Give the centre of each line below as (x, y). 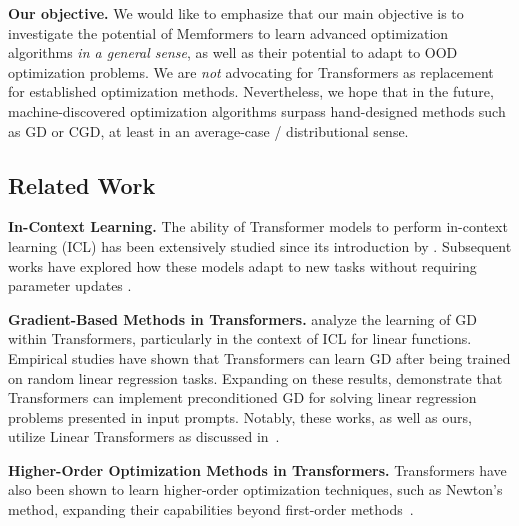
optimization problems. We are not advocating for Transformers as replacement (251, 71)
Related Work (82, 184)
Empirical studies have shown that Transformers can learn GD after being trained (259, 357)
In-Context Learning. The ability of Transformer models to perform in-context (258, 226)
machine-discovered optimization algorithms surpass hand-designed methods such (257, 110)
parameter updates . (70, 285)
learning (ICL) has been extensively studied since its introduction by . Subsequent (260, 245)
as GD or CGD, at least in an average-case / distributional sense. (208, 130)
